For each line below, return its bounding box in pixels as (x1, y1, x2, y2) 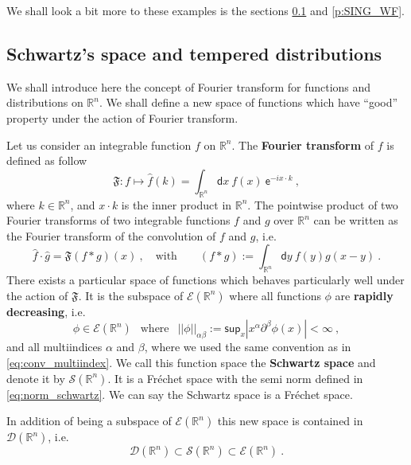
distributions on (6, 94, 83, 111)
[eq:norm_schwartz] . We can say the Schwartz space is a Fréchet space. (6, 385, 353, 402)
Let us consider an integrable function (6, 136, 192, 153)
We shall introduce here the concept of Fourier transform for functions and (6, 78, 371, 95)
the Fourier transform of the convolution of (6, 227, 216, 244)
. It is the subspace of (78, 287, 184, 303)
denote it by (6, 369, 65, 386)
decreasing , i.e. (6, 303, 86, 319)
